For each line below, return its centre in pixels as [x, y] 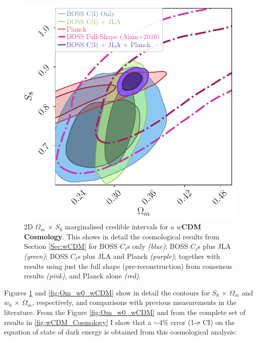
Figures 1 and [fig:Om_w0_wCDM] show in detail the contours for [107, 292]
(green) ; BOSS [46, 256]
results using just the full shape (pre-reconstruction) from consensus [128, 266]
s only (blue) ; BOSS [157, 246]
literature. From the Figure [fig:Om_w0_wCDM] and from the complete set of [125, 312]
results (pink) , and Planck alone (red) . [82, 276]
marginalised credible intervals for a [119, 227]
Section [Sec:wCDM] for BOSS [71, 246]
